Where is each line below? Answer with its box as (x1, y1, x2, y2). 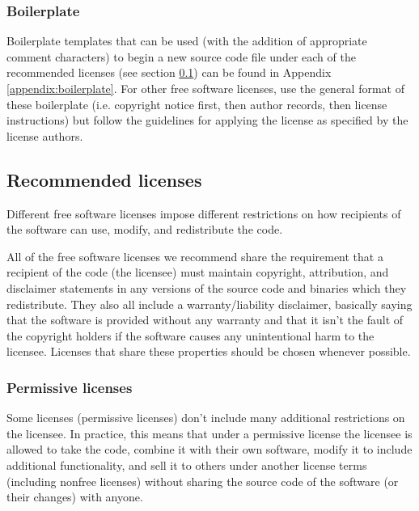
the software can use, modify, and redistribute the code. (6, 221, 283, 238)
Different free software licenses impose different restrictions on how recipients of (6, 205, 401, 222)
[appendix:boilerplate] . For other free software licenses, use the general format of (6, 80, 404, 96)
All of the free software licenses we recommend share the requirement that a (6, 247, 383, 264)
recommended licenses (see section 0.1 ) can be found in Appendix (6, 64, 332, 81)
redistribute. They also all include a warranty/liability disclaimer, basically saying (6, 295, 413, 312)
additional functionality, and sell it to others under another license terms (6, 456, 367, 473)
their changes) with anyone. (6, 488, 143, 505)
